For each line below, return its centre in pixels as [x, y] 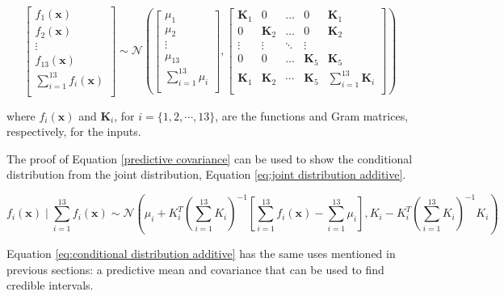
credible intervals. [50, 285]
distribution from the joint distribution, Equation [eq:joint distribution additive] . [206, 174]
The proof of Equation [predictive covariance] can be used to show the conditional [210, 158]
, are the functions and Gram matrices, [312, 115]
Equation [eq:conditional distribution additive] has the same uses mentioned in [201, 253]
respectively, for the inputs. [74, 131]
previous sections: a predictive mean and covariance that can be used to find [195, 269]
